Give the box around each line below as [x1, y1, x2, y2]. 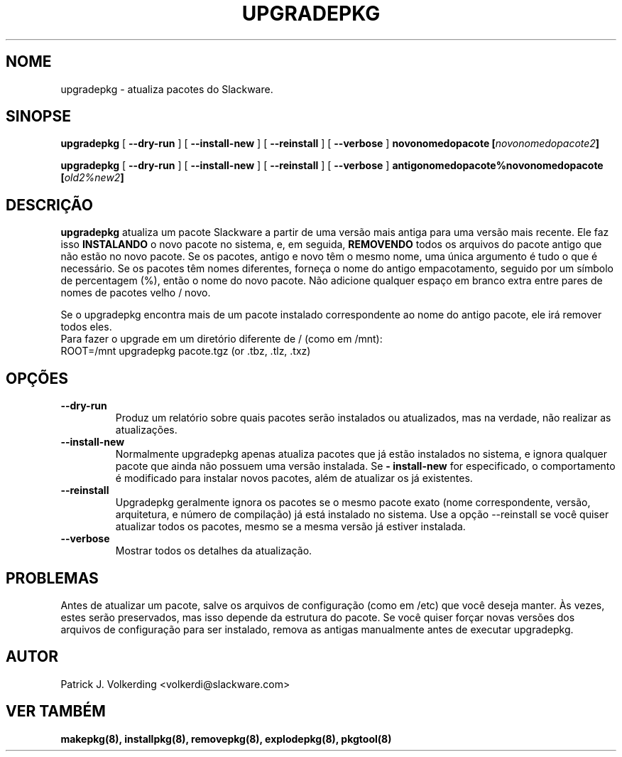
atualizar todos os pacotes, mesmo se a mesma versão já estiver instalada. [115, 520, 466, 533]
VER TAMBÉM [6, 702, 106, 721]
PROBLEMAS [6, 569, 99, 587]
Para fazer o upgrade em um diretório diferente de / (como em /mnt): [60, 333, 383, 345]
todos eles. [60, 321, 112, 333]
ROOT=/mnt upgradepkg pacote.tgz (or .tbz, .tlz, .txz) [60, 345, 311, 358]
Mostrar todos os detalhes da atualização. [115, 544, 312, 557]
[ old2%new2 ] [60, 171, 124, 184]
